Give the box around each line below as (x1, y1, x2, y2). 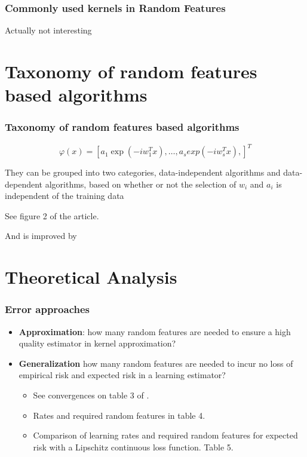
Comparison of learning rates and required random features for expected (33, 429, 298, 441)
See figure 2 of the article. (5, 209, 99, 222)
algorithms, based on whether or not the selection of (45, 177, 237, 190)
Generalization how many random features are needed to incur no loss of (19, 357, 293, 369)
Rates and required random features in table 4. (33, 409, 205, 421)
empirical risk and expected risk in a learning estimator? (19, 369, 226, 381)
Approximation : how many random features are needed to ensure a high (19, 325, 291, 338)
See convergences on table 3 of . (33, 389, 149, 401)
